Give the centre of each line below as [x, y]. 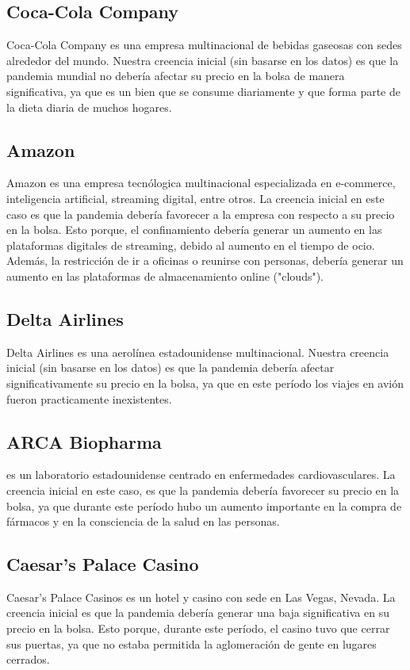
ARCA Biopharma [84, 441]
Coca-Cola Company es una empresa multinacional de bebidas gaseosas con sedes [204, 45]
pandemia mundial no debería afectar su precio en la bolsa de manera [176, 76]
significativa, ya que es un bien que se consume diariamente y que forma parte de [203, 91]
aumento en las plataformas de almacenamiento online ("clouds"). [165, 276]
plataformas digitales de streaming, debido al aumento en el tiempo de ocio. [191, 245]
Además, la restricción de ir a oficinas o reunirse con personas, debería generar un [205, 260]
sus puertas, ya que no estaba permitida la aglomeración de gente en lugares [192, 643]
